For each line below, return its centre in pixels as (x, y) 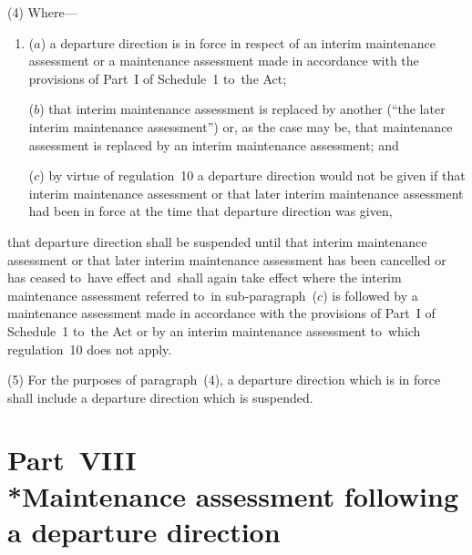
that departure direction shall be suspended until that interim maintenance (217, 241)
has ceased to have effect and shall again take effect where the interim (205, 277)
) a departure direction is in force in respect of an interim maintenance (238, 42)
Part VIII (72, 460)
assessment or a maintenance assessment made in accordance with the (224, 61)
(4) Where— (42, 12)
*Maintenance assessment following (233, 495)
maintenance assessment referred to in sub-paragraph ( (163, 295)
